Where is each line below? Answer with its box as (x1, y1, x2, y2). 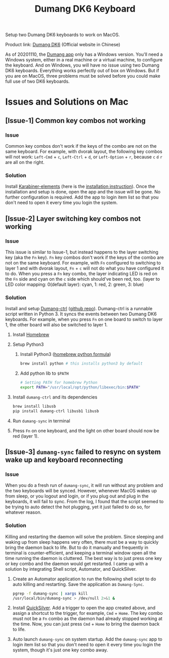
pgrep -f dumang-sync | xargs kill (12, 591, 88, 596)
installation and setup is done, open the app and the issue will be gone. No (5, 189, 161, 195)
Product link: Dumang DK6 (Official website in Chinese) (5, 42, 120, 48)
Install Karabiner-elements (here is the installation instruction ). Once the (5, 183, 155, 189)
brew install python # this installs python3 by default (20, 361, 143, 366)
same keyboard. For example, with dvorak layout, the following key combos (5, 148, 163, 155)
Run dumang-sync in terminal (12, 417, 70, 424)
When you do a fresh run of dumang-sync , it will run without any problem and (5, 482, 163, 488)
